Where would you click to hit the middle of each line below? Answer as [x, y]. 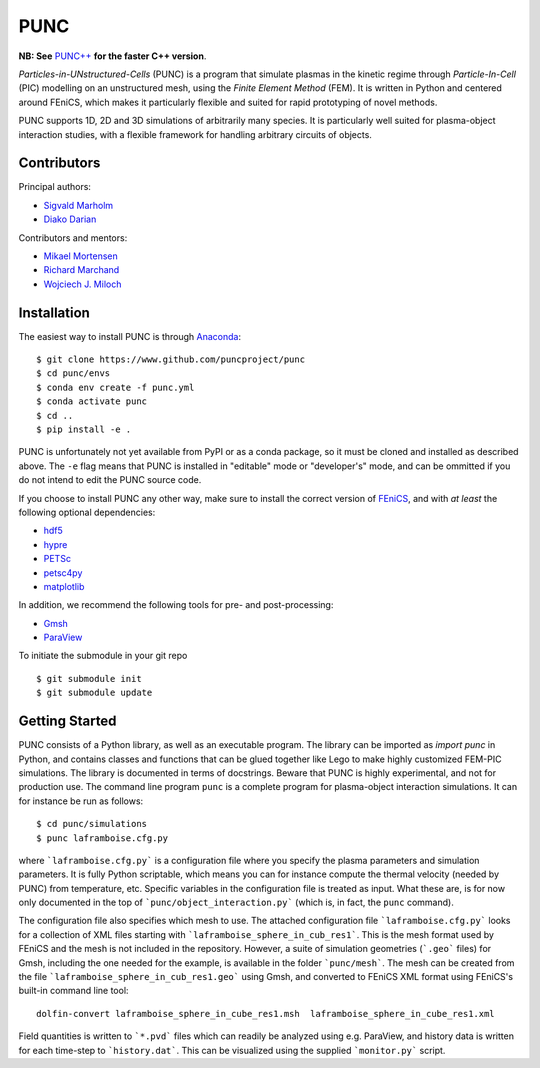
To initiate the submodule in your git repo [103, 656]
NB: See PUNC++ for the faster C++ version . [112, 56]
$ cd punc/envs [73, 373]
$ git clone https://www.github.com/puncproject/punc [170, 359]
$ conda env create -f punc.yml [115, 387]
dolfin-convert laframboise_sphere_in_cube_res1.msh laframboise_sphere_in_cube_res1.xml [265, 1013]
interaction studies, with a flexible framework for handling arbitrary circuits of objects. [195, 134]
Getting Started [67, 721]
